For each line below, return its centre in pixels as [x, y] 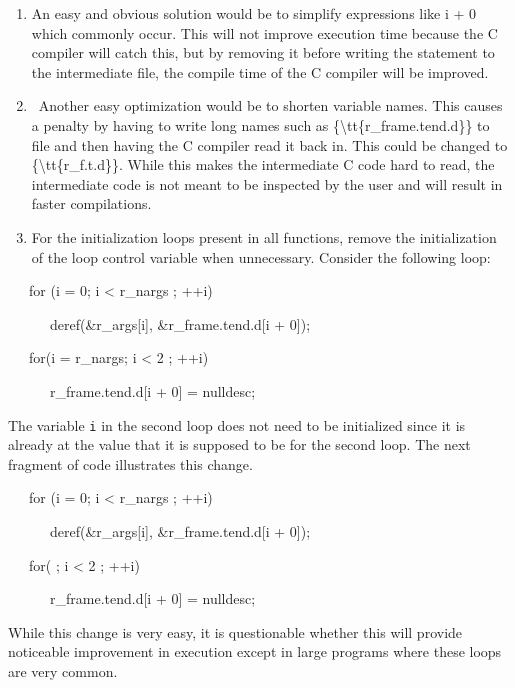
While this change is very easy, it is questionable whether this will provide [235, 631]
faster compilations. [91, 203]
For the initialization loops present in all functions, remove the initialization [264, 236]
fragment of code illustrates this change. [130, 463]
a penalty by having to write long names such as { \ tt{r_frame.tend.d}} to [260, 124]
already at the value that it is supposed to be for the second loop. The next [239, 444]
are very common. [63, 670]
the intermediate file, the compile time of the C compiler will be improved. [260, 71]
